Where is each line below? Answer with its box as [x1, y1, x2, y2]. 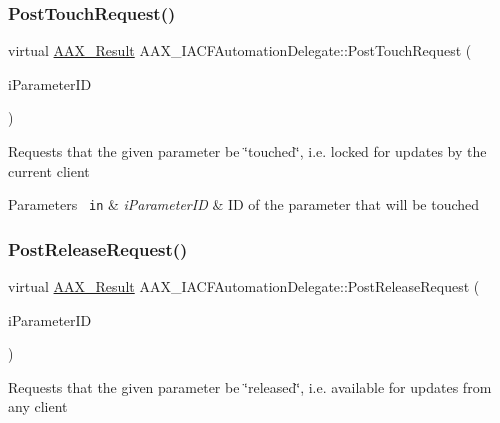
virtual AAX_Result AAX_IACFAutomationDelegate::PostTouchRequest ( [8, 40, 472, 61]
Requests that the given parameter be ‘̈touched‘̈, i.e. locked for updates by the [8, 141, 487, 161]
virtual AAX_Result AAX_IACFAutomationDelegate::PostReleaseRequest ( [8, 276, 480, 297]
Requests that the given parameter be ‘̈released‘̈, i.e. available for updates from [8, 376, 492, 397]
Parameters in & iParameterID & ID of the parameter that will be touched [8, 194, 480, 215]
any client [8, 396, 68, 417]
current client [8, 160, 90, 181]
